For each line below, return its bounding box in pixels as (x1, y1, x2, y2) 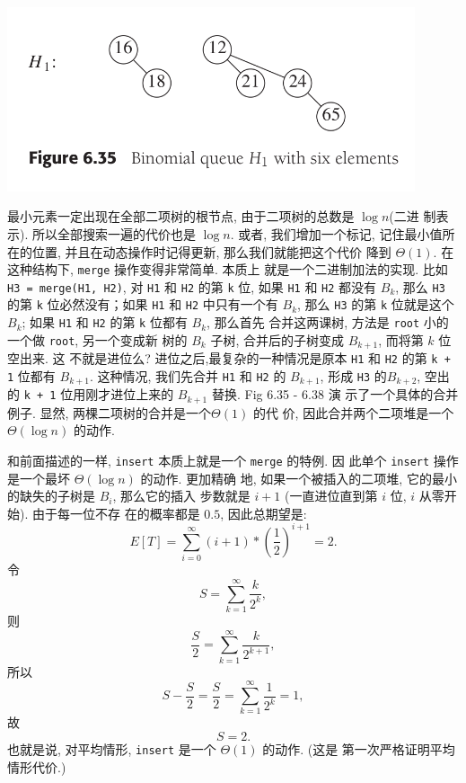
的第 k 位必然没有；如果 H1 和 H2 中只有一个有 (7, 295, 278, 314)
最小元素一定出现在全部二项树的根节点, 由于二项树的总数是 (7, 207, 355, 226)
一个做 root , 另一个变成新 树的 (7, 330, 188, 349)
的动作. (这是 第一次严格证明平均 (262, 740, 455, 758)
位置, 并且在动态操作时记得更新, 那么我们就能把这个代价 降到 (31, 242, 391, 261)
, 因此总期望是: (220, 503, 307, 522)
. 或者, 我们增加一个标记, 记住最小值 (230, 224, 443, 243)
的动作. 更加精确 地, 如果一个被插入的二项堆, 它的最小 (140, 468, 457, 487)
